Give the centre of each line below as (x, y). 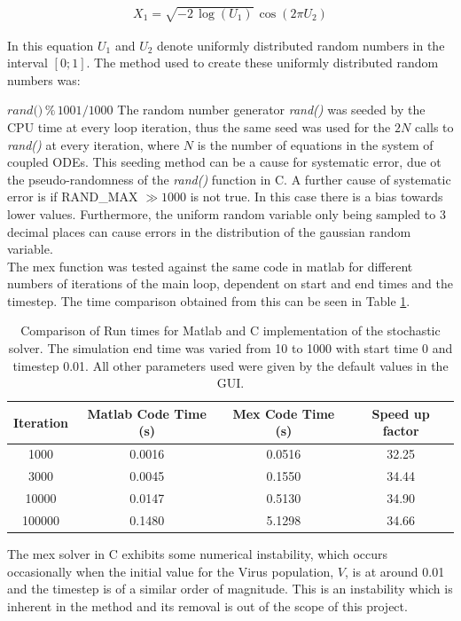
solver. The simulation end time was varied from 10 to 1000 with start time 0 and (230, 348)
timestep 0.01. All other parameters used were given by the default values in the (230, 365)
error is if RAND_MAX (73, 197)
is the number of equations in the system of (315, 144)
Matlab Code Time (147, 413)
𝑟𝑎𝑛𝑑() (25, 111)
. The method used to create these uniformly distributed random (262, 63)
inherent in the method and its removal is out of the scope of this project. (207, 605)
